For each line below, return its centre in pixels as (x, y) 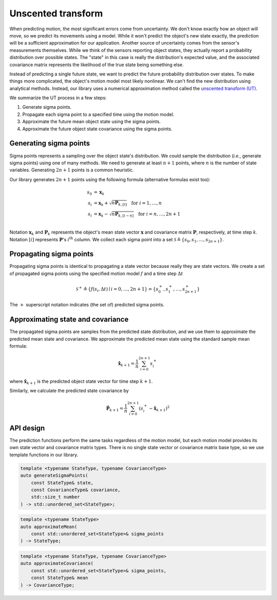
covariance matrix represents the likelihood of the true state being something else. (97, 65)
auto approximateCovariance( (57, 564)
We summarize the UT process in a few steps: (58, 98)
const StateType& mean (60, 578)
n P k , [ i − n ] (123, 215)
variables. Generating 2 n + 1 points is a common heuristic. (72, 170)
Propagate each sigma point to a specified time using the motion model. (98, 114)
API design (27, 428)
